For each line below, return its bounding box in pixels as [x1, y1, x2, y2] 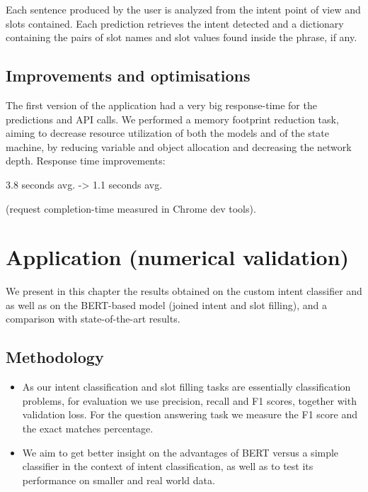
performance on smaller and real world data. [22, 472, 215, 487]
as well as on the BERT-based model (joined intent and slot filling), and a [6, 297, 327, 312]
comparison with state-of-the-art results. [6, 311, 180, 326]
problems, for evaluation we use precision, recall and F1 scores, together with [22, 393, 357, 408]
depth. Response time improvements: [6, 153, 166, 168]
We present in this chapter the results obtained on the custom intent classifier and [6, 284, 362, 298]
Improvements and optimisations [6, 65, 251, 86]
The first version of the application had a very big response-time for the [6, 97, 317, 112]
